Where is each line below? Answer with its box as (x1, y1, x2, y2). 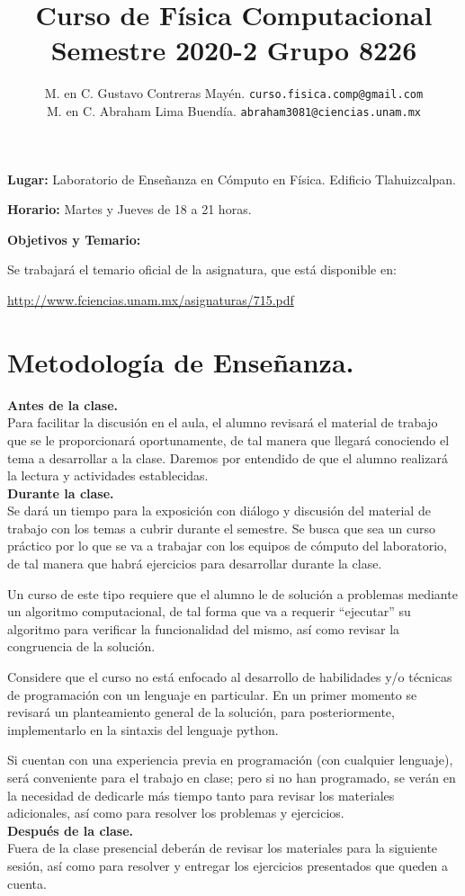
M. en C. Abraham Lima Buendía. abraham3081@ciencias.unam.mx (47, 101, 421, 120)
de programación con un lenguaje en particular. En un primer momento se (7, 685, 417, 703)
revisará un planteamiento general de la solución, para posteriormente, (7, 703, 395, 721)
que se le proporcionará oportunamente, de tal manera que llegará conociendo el (7, 430, 450, 449)
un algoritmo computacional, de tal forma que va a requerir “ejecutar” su (7, 602, 411, 621)
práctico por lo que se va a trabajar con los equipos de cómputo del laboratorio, (7, 536, 447, 555)
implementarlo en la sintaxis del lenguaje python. (7, 720, 279, 739)
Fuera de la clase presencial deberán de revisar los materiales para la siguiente (7, 838, 438, 857)
